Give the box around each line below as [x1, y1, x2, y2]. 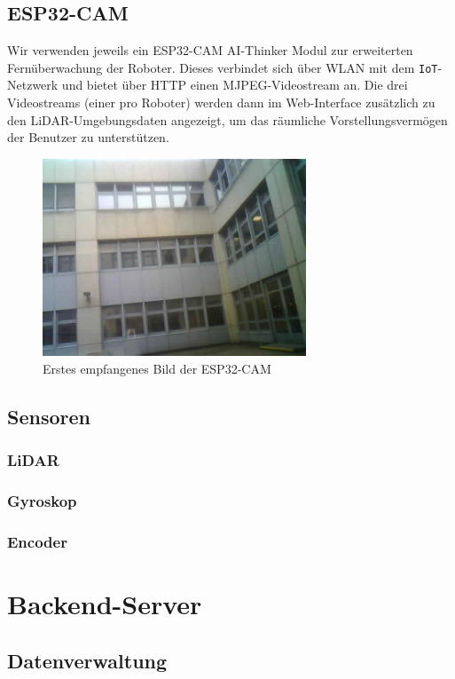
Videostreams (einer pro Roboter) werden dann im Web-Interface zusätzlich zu [7, 93, 435, 112]
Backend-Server [7, 586, 202, 622]
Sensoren [7, 403, 90, 430]
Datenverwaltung [7, 646, 168, 674]
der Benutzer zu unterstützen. [7, 128, 169, 146]
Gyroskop [7, 490, 77, 512]
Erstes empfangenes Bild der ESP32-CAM [43, 359, 271, 378]
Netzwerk [7, 75, 59, 94]
